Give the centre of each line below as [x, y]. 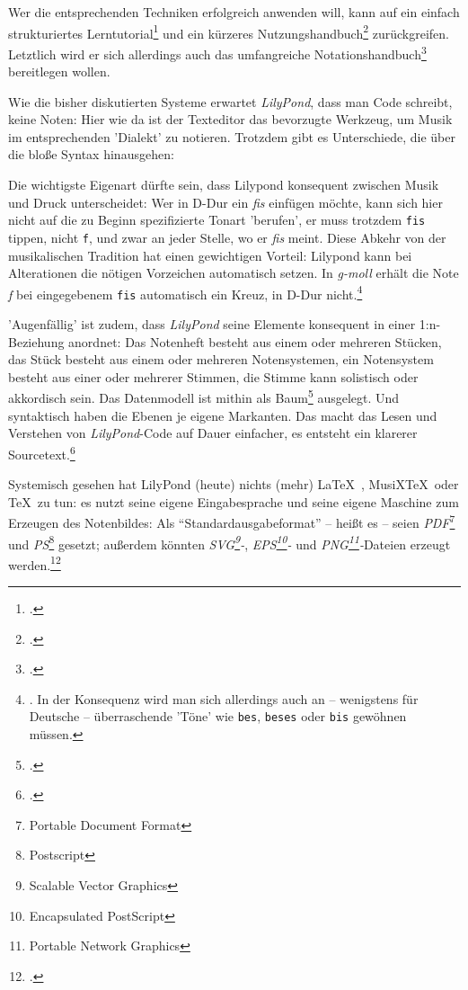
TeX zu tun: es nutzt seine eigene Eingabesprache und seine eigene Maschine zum [234, 501]
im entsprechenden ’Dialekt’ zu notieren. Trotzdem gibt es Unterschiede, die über [232, 136]
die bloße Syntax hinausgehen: [91, 154]
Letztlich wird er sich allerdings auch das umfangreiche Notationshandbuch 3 [217, 52]
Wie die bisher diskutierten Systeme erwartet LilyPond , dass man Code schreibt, [230, 101]
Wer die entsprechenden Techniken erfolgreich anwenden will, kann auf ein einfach [234, 12]
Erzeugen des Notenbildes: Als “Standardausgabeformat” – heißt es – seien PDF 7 [232, 521]
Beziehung [36, 341]
